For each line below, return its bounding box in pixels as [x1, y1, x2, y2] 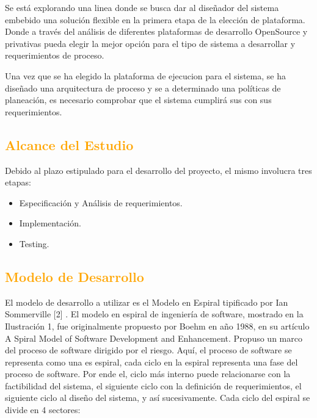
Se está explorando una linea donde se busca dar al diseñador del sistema [5, 1, 279, 13]
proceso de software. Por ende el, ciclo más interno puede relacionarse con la [5, 367, 291, 380]
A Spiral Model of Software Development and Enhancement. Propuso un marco [5, 331, 302, 344]
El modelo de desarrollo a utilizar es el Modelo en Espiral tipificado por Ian [5, 295, 288, 308]
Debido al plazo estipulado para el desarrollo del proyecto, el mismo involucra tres [5, 164, 312, 176]
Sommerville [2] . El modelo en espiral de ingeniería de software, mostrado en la [5, 308, 304, 320]
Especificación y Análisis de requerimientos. [19, 196, 183, 209]
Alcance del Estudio [5, 135, 134, 154]
